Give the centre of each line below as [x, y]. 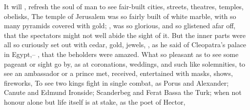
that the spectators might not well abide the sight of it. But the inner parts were [125, 35]
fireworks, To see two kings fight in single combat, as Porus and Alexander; [116, 82]
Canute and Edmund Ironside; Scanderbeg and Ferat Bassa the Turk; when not [123, 92]
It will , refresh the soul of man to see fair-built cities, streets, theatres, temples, [124, 6]
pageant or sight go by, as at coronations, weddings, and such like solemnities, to [125, 64]
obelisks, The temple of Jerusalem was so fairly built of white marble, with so [120, 16]
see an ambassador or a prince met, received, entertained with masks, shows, [118, 73]
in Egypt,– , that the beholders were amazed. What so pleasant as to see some [121, 54]
